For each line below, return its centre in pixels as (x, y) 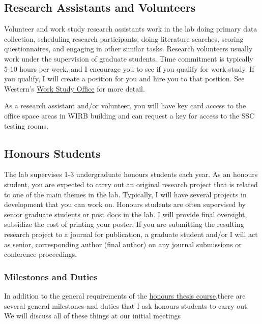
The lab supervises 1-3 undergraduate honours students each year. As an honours (131, 174)
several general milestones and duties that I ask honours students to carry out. (127, 305)
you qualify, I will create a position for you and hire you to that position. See (124, 79)
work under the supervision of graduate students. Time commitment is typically (129, 58)
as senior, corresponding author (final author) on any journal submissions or (123, 244)
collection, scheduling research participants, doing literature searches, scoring (124, 38)
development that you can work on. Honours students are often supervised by (125, 204)
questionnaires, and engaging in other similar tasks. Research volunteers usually (128, 49)
